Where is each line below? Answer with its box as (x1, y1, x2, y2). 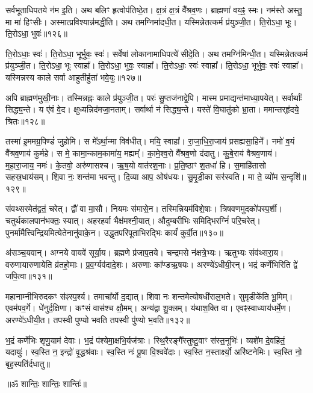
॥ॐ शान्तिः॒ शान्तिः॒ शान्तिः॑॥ (5, 377, 87, 390)
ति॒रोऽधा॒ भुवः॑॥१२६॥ (5, 27, 67, 40)
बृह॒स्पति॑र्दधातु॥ (5, 357, 51, 370)
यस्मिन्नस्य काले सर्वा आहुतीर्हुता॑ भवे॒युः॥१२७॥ (5, 70, 141, 83)
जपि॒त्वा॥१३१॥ (5, 270, 52, 282)
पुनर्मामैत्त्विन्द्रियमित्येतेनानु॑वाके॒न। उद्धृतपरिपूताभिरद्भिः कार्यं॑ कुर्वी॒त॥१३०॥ (5, 226, 224, 238)
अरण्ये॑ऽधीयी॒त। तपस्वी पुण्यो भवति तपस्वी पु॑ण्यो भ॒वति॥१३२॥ (5, 314, 190, 326)
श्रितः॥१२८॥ (5, 114, 45, 127)
